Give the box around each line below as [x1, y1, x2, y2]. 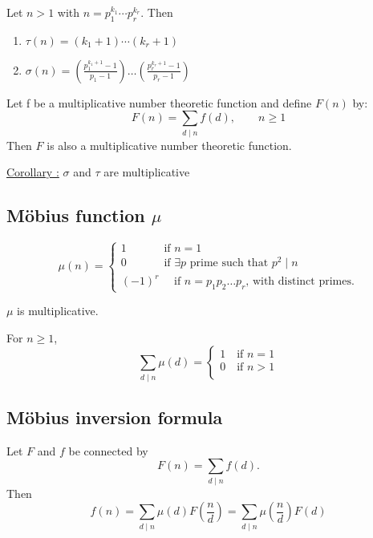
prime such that [189, 257, 269, 269]
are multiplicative [103, 164, 190, 180]
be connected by [68, 442, 148, 459]
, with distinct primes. [245, 276, 355, 288]
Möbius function [6, 203, 145, 228]
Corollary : [6, 164, 59, 180]
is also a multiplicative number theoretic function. [47, 136, 292, 153]
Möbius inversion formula [6, 404, 223, 429]
